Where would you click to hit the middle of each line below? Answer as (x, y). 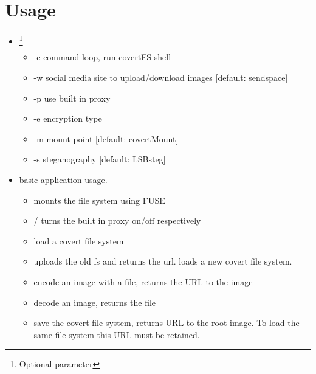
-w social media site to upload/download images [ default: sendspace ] (161, 78)
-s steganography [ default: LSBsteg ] (100, 159)
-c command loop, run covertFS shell (102, 57)
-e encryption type (68, 118)
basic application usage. (63, 180)
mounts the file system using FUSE (99, 200)
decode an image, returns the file (95, 302)
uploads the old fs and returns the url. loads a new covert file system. (163, 261)
